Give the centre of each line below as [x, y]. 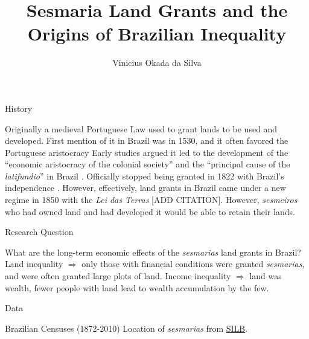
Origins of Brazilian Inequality [157, 34]
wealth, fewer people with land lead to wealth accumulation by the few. [137, 287]
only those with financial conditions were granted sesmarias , [193, 264]
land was [266, 276]
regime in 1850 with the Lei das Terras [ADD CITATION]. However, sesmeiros [151, 200]
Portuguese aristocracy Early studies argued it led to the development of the [147, 152]
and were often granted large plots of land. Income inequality [118, 276]
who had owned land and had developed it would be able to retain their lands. [150, 211]
